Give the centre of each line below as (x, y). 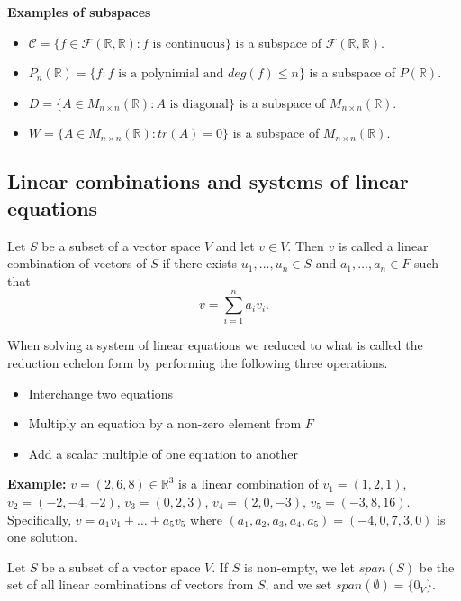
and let (235, 245)
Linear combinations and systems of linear (208, 181)
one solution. (42, 537)
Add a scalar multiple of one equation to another (163, 453)
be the (437, 566)
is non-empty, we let (299, 566)
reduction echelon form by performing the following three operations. (198, 363)
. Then (306, 245)
